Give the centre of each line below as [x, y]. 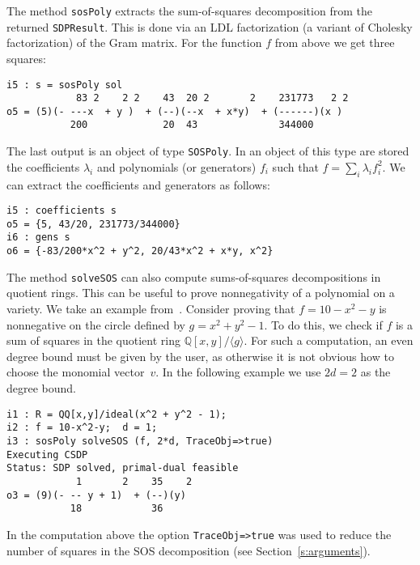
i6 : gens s [38, 238]
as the [375, 372]
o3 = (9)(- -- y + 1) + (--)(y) [96, 495]
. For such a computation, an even [329, 340]
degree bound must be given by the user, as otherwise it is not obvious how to [200, 356]
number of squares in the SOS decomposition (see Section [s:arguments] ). [189, 550]
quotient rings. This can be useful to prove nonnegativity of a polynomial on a [201, 293]
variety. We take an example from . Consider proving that [151, 309]
